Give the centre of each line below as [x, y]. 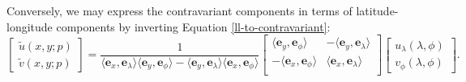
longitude [30, 26]
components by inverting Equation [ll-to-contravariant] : [193, 26]
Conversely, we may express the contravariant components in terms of [180, 10]
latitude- [377, 10]
